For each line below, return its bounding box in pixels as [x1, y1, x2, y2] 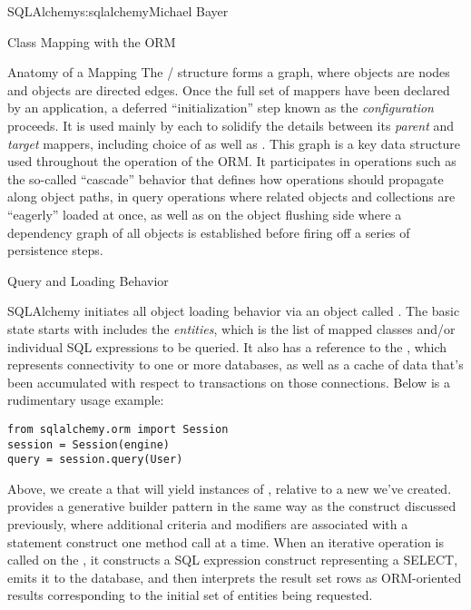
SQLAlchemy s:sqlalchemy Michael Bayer [7, 2, 229, 20]
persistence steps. [7, 241, 103, 260]
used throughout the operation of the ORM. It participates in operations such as [7, 152, 456, 171]
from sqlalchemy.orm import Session [7, 422, 229, 436]
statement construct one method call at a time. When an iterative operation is [7, 532, 444, 551]
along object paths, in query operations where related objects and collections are [7, 187, 456, 206]
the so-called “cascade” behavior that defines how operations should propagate [7, 169, 444, 188]
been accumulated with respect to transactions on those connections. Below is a [7, 372, 450, 391]
